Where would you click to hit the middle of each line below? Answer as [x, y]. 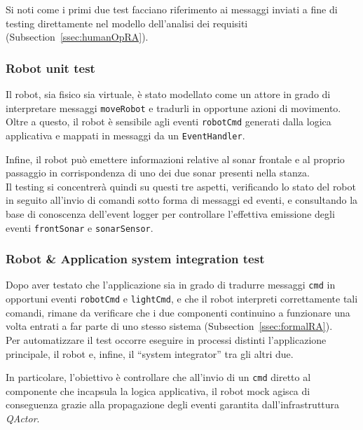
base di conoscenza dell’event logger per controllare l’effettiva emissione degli [170, 213]
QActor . [23, 418]
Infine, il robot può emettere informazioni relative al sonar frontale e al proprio [175, 159]
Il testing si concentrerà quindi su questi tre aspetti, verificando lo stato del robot [181, 186]
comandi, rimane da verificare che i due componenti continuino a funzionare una [178, 312]
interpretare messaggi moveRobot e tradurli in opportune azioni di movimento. [173, 107]
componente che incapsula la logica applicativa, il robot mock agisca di [158, 390]
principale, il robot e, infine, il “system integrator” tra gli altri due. [150, 353]
